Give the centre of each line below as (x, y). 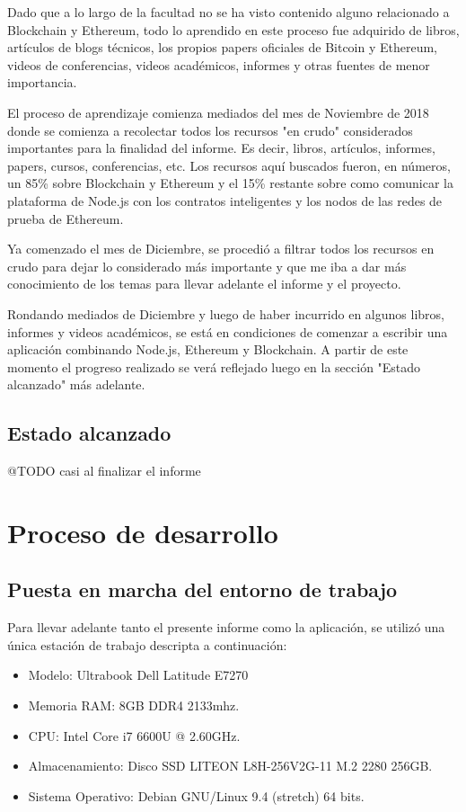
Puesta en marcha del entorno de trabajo (202, 589)
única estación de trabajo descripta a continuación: (147, 644)
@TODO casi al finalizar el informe (104, 471)
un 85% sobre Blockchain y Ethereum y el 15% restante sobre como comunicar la (230, 183)
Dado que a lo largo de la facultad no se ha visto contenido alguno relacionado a (229, 12)
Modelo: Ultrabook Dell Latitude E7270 (138, 675)
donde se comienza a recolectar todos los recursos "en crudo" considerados (210, 130)
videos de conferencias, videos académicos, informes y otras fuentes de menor (219, 64)
